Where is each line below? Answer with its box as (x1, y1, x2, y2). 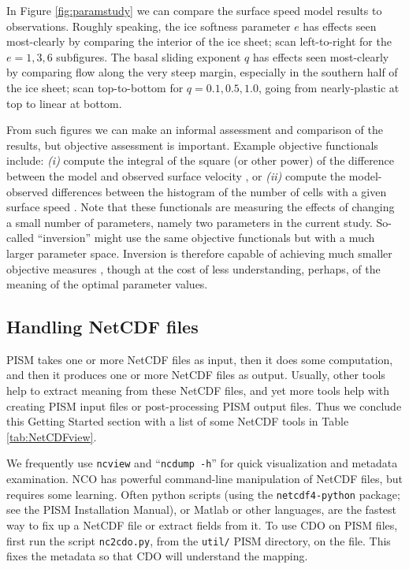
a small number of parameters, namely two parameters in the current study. (6, 214, 373, 230)
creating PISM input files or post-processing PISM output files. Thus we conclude (6, 397, 402, 414)
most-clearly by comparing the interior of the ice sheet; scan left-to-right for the (6, 33, 392, 50)
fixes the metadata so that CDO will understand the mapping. (6, 548, 308, 564)
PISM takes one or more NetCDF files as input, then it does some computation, (6, 351, 393, 367)
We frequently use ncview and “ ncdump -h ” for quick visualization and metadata (6, 455, 398, 471)
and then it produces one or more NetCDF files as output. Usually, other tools (6, 366, 385, 383)
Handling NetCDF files (6, 314, 199, 339)
